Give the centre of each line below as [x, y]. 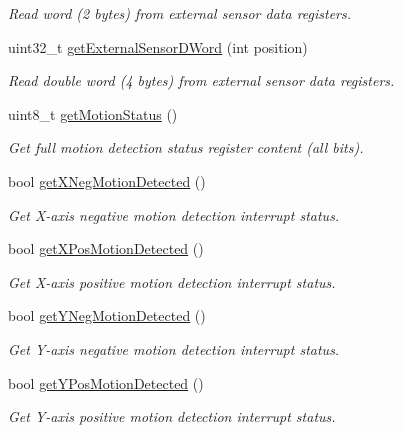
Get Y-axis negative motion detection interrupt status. [174, 348]
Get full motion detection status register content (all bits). [186, 147]
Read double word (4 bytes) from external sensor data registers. [201, 80]
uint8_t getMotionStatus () [93, 113]
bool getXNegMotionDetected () [107, 180]
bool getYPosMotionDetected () [106, 382]
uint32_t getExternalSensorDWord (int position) [158, 46]
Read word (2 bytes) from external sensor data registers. [180, 13]
